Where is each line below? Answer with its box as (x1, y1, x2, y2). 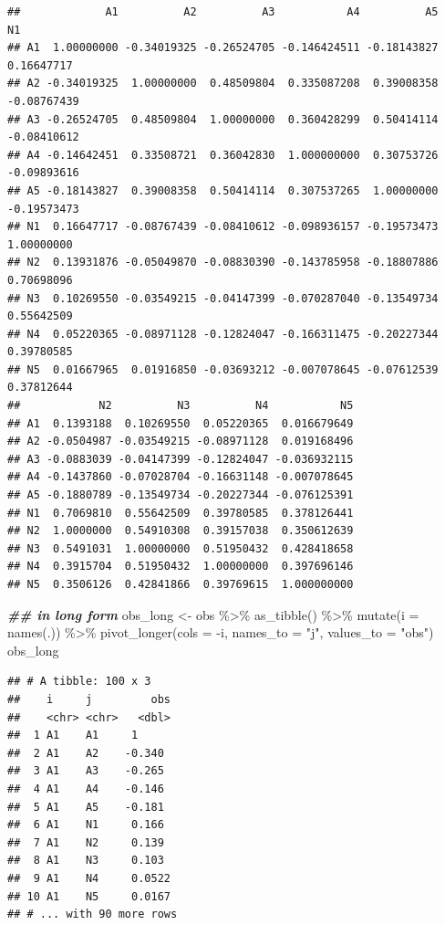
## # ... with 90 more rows (7, 908, 178, 921)
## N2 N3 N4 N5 (7, 399, 354, 413)
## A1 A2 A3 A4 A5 (7, 5, 439, 18)
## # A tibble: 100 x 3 (7, 675, 151, 688)
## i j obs (7, 692, 171, 706)
